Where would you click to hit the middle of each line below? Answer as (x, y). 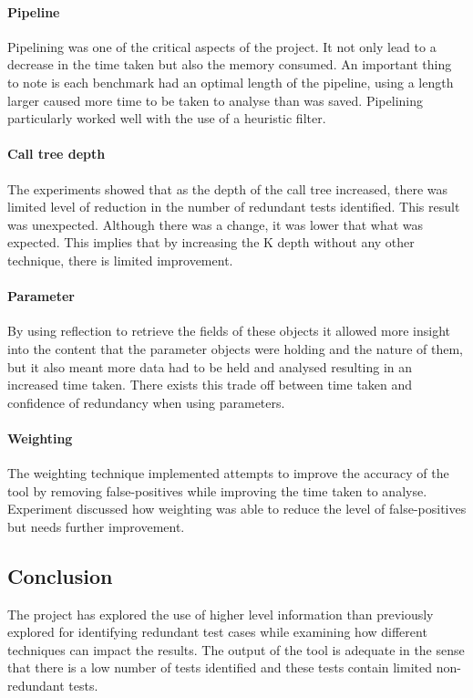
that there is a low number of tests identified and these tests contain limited (220, 667)
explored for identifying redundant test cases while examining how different (217, 632)
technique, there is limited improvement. (120, 260)
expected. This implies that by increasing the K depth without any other (211, 242)
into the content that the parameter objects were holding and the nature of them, (235, 348)
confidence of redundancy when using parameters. (146, 402)
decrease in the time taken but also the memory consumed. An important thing (230, 64)
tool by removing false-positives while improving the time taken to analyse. (217, 490)
